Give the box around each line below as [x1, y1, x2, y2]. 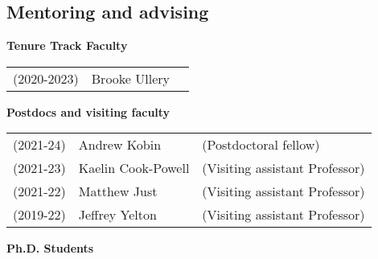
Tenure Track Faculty [6, 37, 128, 54]
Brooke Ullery [91, 68, 170, 88]
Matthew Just [78, 182, 158, 201]
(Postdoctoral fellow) [202, 135, 320, 154]
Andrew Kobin [78, 135, 162, 154]
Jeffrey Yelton [78, 205, 157, 224]
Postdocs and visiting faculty [6, 103, 171, 120]
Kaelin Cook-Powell [78, 158, 190, 178]
